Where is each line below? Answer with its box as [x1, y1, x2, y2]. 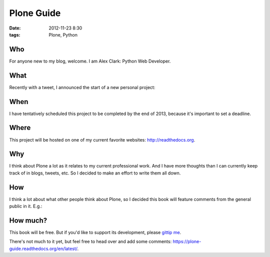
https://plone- [172, 238, 201, 244]
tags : [9, 31, 20, 37]
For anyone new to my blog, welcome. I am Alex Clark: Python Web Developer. [9, 58, 171, 64]
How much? [9, 216, 47, 224]
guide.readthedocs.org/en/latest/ [9, 245, 77, 251]
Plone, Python [48, 31, 77, 37]
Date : [9, 25, 21, 31]
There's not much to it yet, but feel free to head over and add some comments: [9, 238, 172, 244]
